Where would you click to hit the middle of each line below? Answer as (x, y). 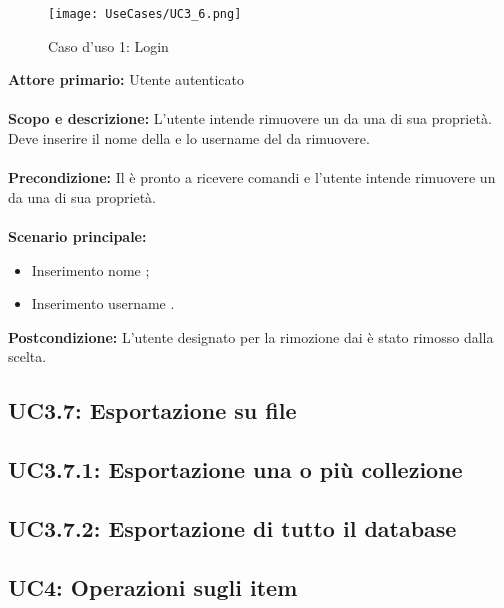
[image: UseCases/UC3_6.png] (145, 14)
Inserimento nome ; (90, 269)
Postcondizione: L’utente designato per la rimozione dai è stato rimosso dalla (251, 336)
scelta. (27, 356)
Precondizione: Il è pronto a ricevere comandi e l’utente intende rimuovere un (252, 177)
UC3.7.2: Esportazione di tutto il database (232, 527)
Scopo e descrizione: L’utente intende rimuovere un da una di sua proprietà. (250, 118)
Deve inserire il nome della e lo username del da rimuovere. (189, 138)
